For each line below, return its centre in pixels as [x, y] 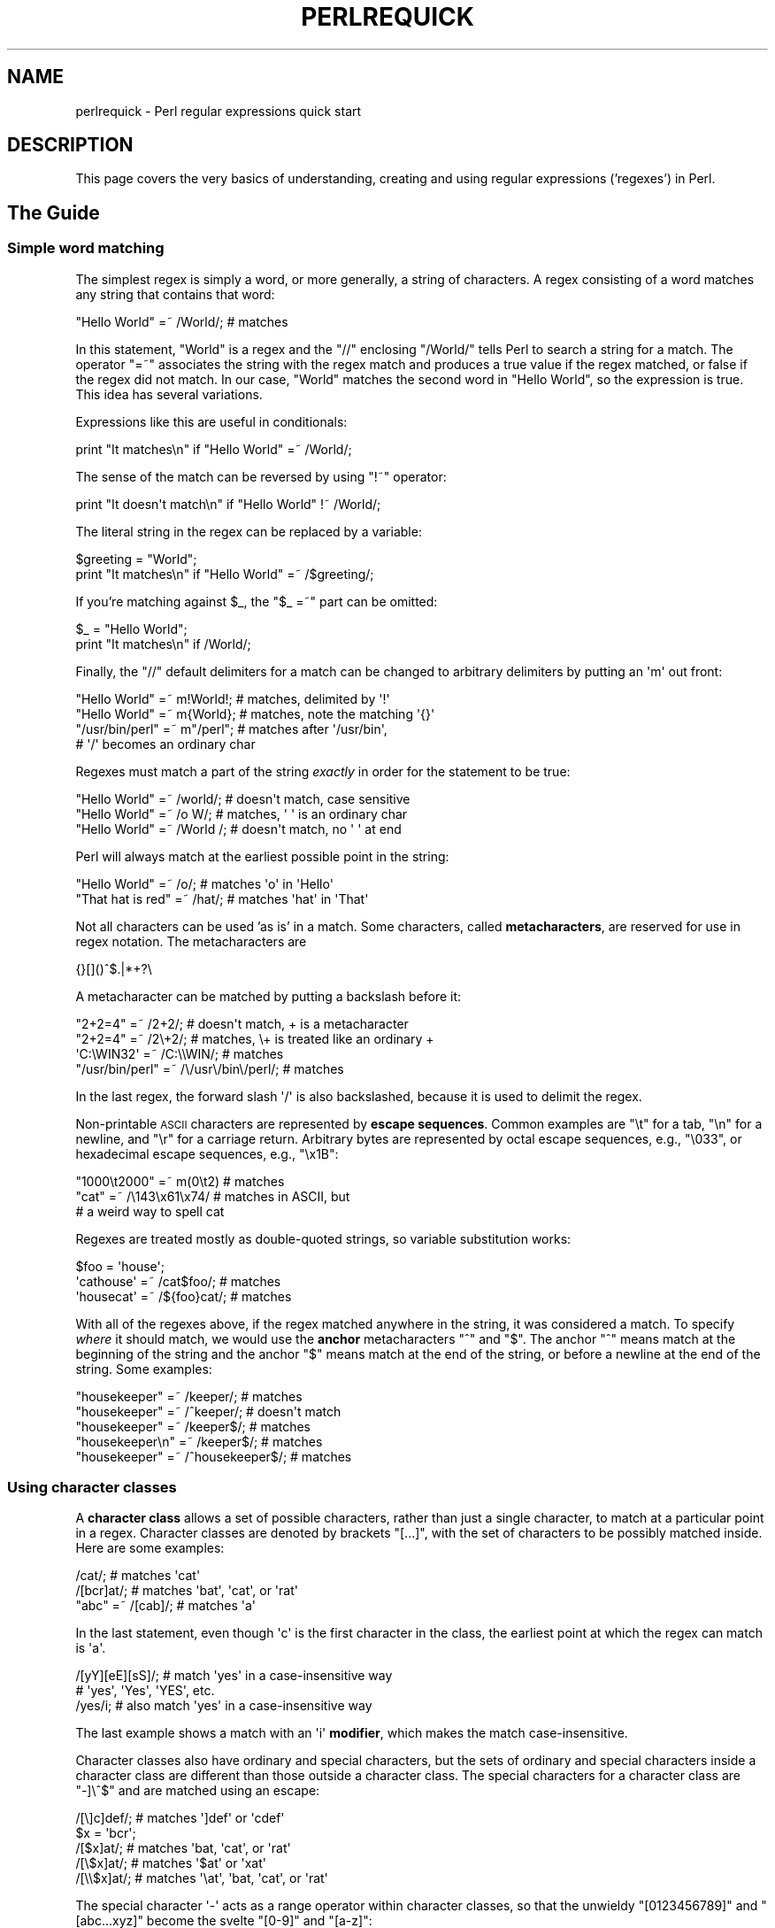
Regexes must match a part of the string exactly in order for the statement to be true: [323, 771]
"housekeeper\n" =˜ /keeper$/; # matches [199, 1441]
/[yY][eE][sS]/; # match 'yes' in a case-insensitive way [234, 1676]
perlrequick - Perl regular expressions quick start [219, 111]
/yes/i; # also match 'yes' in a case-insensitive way [224, 1706]
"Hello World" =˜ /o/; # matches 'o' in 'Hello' [204, 883]
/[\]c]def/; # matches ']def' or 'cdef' [180, 1818]
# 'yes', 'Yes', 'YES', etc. [145, 1691]
